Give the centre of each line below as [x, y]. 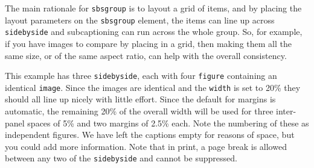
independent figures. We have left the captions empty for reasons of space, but [150, 135]
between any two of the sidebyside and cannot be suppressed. [121, 158]
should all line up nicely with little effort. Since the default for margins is [140, 99]
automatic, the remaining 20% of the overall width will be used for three [139, 111]
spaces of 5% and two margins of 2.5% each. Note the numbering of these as [168, 123]
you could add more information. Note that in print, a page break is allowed [146, 146]
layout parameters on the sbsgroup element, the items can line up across [140, 20]
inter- [286, 111]
